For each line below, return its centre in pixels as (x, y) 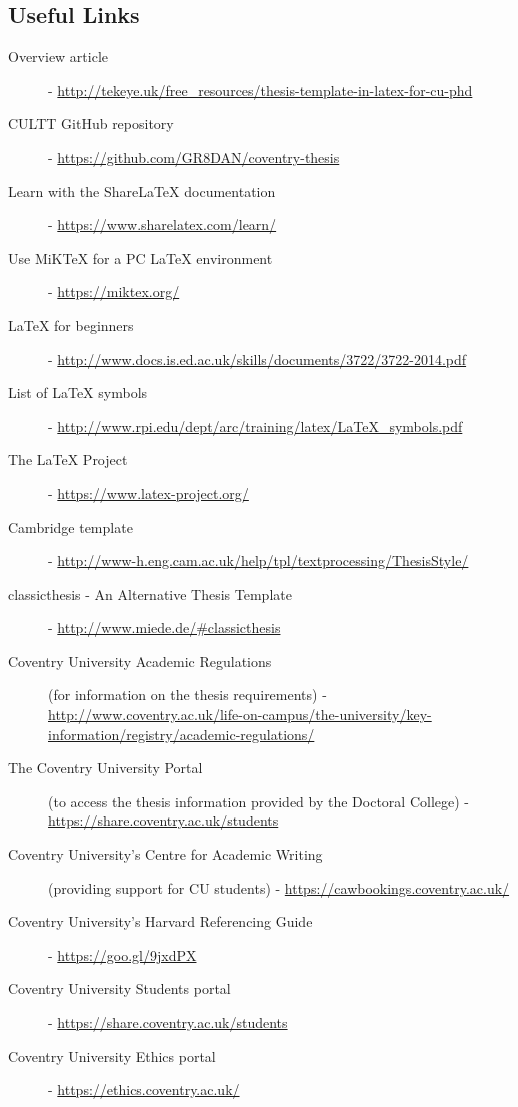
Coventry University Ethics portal (112, 1055)
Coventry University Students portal (119, 988)
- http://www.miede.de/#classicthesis (164, 627)
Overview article (58, 56)
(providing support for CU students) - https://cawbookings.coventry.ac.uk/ (279, 887)
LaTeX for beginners (71, 324)
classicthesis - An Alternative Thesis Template (150, 593)
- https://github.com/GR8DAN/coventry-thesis (194, 156)
